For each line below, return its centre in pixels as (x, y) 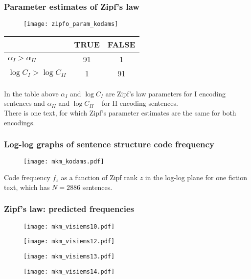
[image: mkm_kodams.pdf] (64, 162)
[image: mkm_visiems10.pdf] (69, 226)
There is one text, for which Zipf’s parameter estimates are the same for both (120, 113)
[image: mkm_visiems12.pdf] (69, 242)
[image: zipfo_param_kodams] (71, 24)
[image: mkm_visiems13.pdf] (69, 256)
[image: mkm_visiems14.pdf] (69, 271)
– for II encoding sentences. (137, 103)
